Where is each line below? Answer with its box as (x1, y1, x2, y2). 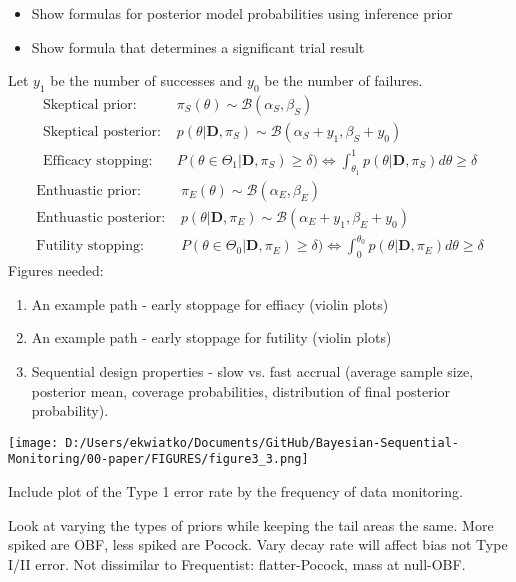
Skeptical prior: (42, 98, 137, 112)
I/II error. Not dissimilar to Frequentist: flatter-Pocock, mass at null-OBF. (8, 553, 466, 574)
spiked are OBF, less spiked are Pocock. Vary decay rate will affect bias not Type (8, 534, 508, 555)
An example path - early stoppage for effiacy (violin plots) (31, 293, 389, 314)
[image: (8, 435, 59, 450)
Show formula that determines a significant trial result (31, 36, 365, 57)
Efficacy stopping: (42, 153, 153, 168)
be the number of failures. (264, 70, 423, 91)
